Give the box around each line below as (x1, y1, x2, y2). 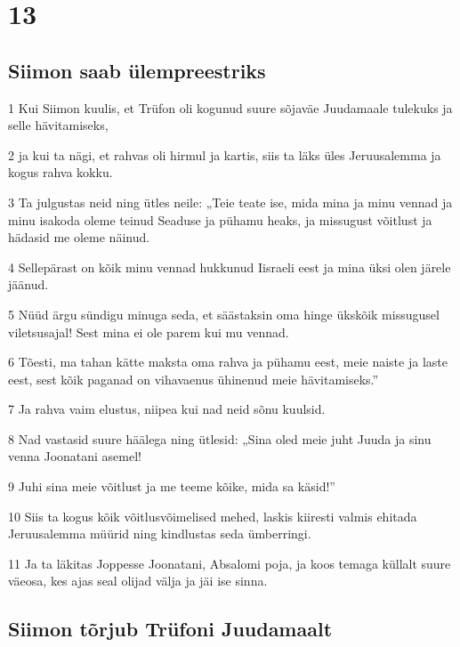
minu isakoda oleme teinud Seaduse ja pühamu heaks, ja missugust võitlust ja (8, 210, 432, 229)
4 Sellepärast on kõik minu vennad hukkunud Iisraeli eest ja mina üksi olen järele (8, 257, 451, 276)
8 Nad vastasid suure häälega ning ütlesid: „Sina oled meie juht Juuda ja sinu (8, 429, 432, 448)
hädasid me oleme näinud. (8, 228, 150, 247)
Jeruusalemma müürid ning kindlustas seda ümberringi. (8, 524, 311, 543)
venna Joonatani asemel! (8, 447, 141, 465)
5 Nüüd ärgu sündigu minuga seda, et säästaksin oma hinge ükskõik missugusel (8, 304, 440, 323)
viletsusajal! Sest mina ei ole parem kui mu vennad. (8, 322, 289, 341)
